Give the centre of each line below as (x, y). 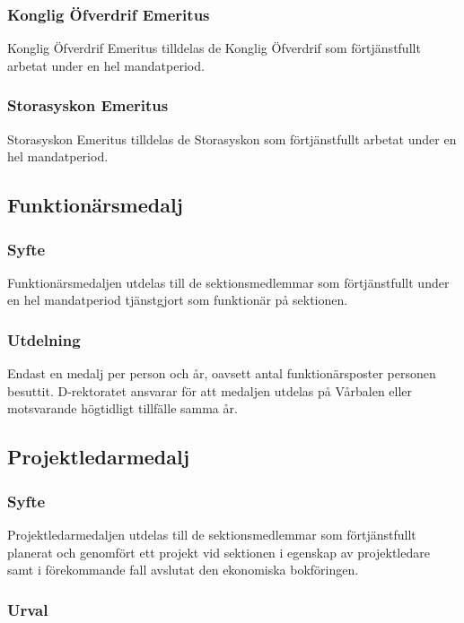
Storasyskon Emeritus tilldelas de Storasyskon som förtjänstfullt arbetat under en (232, 138)
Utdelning (44, 339)
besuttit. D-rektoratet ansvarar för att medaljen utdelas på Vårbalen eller (210, 390)
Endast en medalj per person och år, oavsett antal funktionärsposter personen (222, 373)
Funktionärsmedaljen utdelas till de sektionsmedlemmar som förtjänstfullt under (228, 282)
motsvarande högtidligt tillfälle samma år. (123, 408)
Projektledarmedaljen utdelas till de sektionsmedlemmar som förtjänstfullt (212, 534)
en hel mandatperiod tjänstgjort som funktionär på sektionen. (178, 300)
